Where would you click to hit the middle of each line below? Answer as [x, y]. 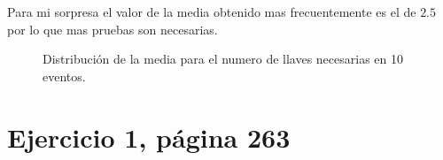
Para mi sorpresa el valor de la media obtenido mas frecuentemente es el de [212, 11]
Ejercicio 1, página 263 [149, 137]
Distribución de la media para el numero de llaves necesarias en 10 [223, 59]
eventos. [64, 76]
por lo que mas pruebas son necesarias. [113, 29]
